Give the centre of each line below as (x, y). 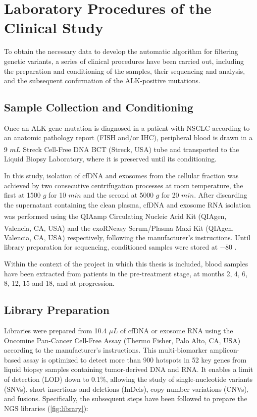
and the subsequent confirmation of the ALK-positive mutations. (102, 80)
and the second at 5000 (118, 195)
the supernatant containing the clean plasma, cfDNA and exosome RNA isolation (128, 204)
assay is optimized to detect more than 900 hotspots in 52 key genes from (135, 359)
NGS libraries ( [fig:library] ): (46, 408)
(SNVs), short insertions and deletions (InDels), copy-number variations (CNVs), (127, 389)
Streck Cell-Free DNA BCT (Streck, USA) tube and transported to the (131, 149)
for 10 (57, 195)
